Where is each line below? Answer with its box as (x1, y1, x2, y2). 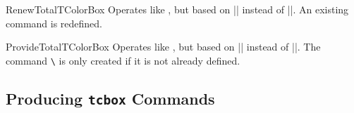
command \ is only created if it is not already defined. (6, 53, 240, 67)
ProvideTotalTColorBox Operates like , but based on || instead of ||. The (6, 39, 321, 54)
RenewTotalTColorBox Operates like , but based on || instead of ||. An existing (6, 2, 349, 16)
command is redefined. (6, 15, 103, 30)
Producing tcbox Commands (6, 87, 215, 109)
